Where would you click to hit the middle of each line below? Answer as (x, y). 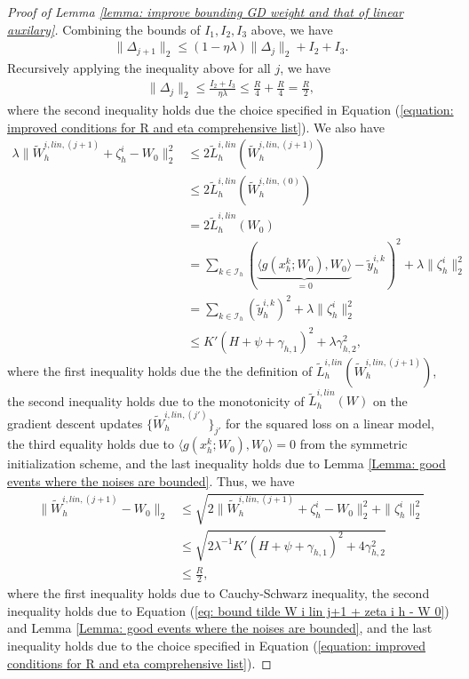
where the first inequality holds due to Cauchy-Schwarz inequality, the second (219, 593)
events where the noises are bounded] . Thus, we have (151, 481)
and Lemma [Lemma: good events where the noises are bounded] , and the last (220, 628)
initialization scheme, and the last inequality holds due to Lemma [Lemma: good (227, 463)
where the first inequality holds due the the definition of (160, 370)
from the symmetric (354, 444)
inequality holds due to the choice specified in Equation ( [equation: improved (216, 645)
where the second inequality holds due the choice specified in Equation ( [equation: (231, 110)
